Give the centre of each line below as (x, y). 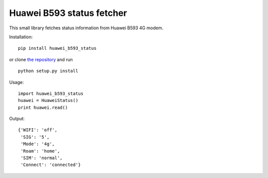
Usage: (17, 82)
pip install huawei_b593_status (57, 48)
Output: (17, 119)
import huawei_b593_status (51, 93)
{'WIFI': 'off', (38, 130)
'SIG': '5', (35, 137)
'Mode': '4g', (38, 144)
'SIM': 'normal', (42, 158)
